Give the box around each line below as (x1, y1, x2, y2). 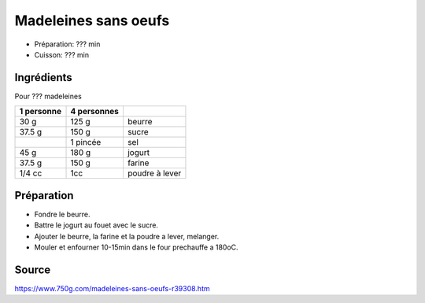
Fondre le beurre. (34, 209, 91, 219)
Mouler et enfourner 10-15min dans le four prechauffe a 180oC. (34, 242, 239, 252)
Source (14, 263, 51, 276)
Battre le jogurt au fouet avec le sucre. (34, 220, 159, 230)
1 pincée (70, 137, 102, 148)
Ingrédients (14, 71, 72, 84)
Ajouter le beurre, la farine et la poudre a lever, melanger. (34, 231, 220, 241)
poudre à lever (127, 168, 182, 179)
